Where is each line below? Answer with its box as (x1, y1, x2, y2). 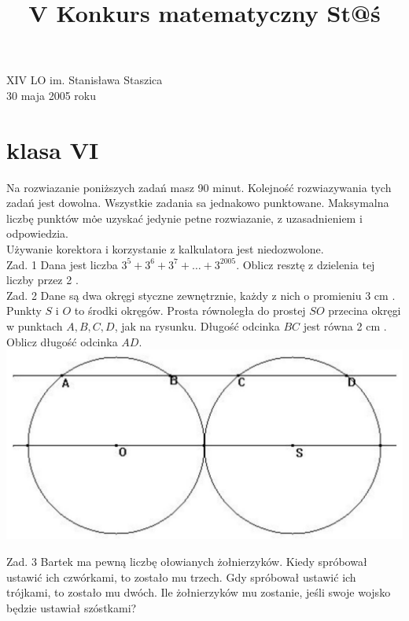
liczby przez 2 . (6, 272, 79, 288)
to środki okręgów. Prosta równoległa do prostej (74, 302, 306, 319)
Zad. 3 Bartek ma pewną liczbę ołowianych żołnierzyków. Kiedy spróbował (6, 553, 367, 569)
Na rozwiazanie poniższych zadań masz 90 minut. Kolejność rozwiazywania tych (6, 179, 392, 195)
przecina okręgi (328, 302, 401, 319)
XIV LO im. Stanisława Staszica (6, 72, 163, 88)
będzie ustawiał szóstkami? (6, 599, 137, 615)
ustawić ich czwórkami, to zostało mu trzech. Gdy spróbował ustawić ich (6, 568, 356, 585)
